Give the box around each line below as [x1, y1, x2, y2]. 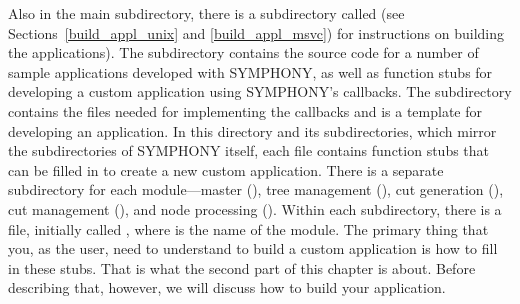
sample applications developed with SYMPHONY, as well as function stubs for [8, 61, 493, 82]
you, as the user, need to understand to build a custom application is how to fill [8, 238, 498, 259]
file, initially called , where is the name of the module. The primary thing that [8, 218, 489, 239]
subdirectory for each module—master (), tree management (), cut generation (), [8, 179, 504, 200]
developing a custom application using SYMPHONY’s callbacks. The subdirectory [8, 81, 512, 102]
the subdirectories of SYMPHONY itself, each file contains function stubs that [8, 140, 490, 161]
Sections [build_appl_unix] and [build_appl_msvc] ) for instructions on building [8, 22, 505, 43]
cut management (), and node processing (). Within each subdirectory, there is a [8, 198, 502, 219]
